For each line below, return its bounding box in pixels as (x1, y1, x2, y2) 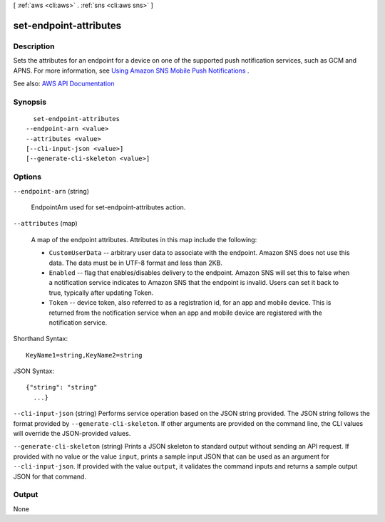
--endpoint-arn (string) (13, 187, 89, 195)
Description (13, 41, 55, 51)
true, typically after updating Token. (48, 288, 154, 297)
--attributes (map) (13, 219, 78, 228)
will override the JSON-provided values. (13, 429, 131, 438)
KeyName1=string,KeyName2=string (26, 351, 143, 359)
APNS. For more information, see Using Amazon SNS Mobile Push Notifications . (13, 66, 250, 75)
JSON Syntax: (13, 367, 55, 375)
